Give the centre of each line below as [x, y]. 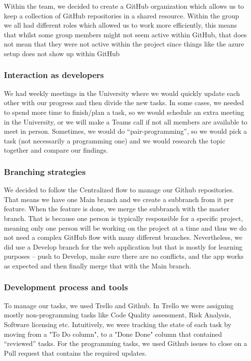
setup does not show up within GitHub [62, 53]
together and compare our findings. [56, 150]
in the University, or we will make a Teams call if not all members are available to [126, 121]
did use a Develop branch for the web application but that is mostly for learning [123, 246]
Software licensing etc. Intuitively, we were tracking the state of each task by [118, 324]
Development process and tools [66, 287]
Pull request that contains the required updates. [75, 353]
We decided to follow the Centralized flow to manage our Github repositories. [119, 190]
